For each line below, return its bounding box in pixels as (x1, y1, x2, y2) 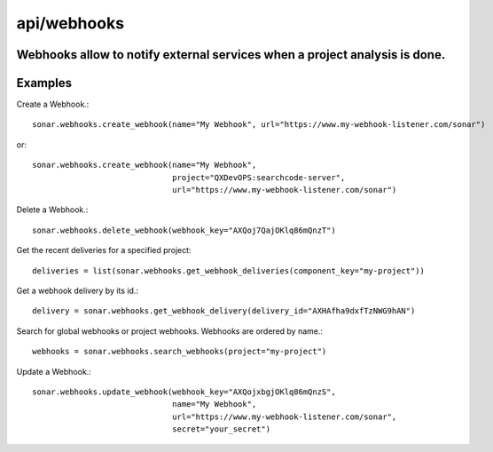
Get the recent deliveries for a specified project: (16, 245, 192, 256)
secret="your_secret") (171, 424, 270, 434)
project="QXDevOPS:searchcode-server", (171, 172, 346, 182)
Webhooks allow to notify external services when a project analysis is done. (16, 47, 446, 62)
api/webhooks (16, 13, 124, 33)
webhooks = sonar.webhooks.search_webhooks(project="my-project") (32, 346, 327, 357)
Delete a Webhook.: (16, 204, 89, 215)
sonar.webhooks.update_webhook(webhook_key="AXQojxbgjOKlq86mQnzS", (32, 386, 336, 397)
